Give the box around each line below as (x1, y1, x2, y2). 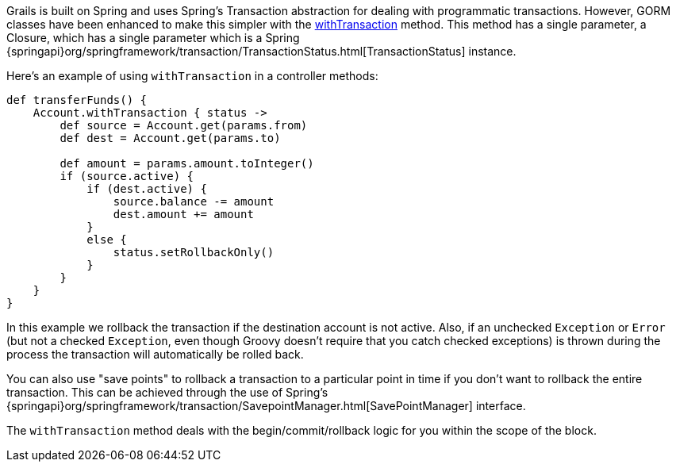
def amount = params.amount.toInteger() (60, 157, 314, 170)
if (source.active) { (60, 170, 194, 182)
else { (86, 233, 127, 246)
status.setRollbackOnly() (113, 246, 275, 259)
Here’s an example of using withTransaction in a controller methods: (6, 69, 378, 82)
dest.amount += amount (113, 208, 254, 221)
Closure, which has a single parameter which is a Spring (6, 31, 300, 44)
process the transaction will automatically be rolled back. (6, 347, 304, 361)
